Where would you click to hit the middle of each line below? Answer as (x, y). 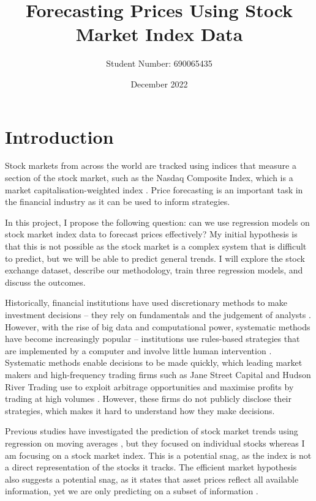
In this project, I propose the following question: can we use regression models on (157, 222)
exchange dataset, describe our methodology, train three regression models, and (154, 270)
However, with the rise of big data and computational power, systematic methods (158, 326)
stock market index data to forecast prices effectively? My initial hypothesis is (151, 234)
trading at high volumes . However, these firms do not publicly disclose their (148, 399)
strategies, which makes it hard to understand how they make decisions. (140, 410)
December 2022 (159, 83)
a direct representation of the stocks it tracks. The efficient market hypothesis (151, 467)
